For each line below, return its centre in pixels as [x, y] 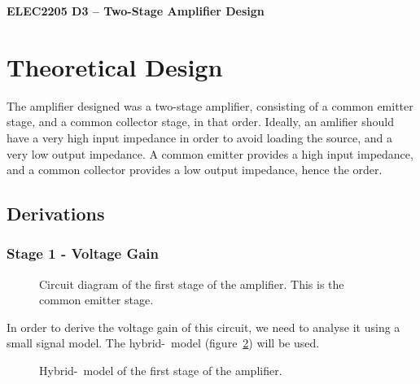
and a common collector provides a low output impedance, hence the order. [195, 170]
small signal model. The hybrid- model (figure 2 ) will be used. [163, 343]
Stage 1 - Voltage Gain [83, 253]
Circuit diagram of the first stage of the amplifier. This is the [192, 284]
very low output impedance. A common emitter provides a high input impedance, [210, 153]
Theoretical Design [115, 66]
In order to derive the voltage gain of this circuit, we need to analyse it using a [203, 327]
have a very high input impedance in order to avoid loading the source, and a [199, 137]
